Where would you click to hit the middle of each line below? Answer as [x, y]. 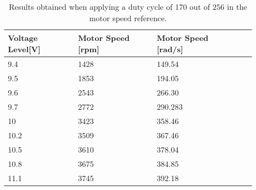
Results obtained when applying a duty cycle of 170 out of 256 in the [128, 7]
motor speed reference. [128, 18]
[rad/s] [170, 49]
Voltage [23, 38]
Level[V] [24, 49]
